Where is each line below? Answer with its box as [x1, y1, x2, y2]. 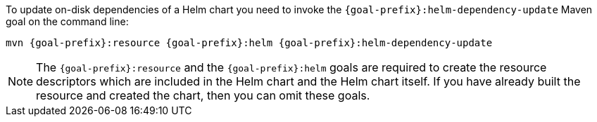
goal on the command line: [6, 15, 129, 27]
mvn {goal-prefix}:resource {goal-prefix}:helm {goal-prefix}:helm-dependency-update [6, 37, 493, 48]
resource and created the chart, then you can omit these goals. [36, 88, 370, 102]
